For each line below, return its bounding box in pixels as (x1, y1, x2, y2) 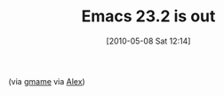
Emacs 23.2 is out (81, 6, 216, 27)
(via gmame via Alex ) (8, 76, 85, 86)
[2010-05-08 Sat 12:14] (106, 36, 191, 46)
